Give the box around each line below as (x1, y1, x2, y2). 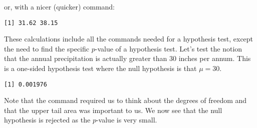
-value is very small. (96, 114, 157, 125)
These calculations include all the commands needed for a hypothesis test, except (4, 33, 253, 44)
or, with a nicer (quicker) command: (4, 1, 115, 11)
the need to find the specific (4, 43, 90, 53)
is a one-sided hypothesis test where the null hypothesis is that (4, 63, 197, 73)
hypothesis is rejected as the (4, 114, 91, 125)
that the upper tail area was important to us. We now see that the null (4, 104, 222, 115)
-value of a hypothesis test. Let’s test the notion (95, 43, 242, 53)
